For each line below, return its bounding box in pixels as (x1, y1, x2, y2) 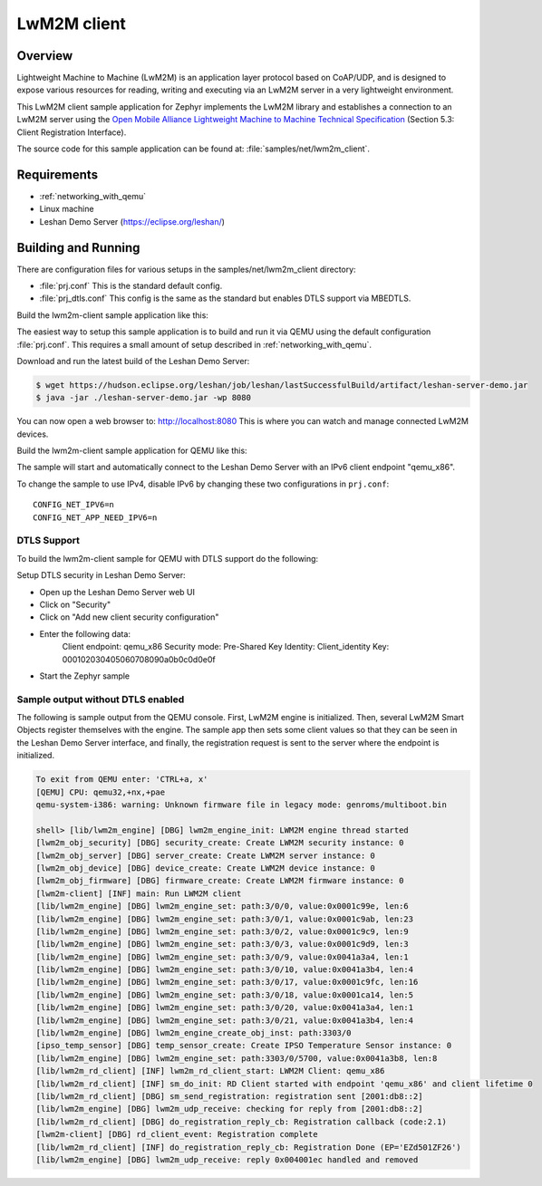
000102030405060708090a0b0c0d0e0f (62, 653, 217, 665)
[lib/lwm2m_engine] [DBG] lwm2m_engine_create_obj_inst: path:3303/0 (35, 1028, 352, 1038)
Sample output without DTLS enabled (16, 693, 185, 706)
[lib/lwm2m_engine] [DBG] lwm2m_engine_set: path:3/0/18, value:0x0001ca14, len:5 (35, 989, 414, 1000)
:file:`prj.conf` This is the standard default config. (39, 281, 223, 291)
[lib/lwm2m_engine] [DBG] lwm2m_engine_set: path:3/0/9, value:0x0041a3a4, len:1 (35, 951, 410, 962)
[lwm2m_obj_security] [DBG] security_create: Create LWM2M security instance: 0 (35, 838, 404, 848)
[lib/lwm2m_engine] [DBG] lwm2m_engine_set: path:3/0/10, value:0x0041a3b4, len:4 (35, 965, 414, 975)
